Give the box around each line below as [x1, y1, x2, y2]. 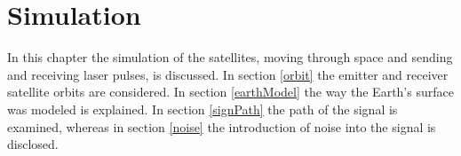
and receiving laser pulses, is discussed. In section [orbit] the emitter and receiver [7, 65, 449, 83]
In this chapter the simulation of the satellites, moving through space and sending [7, 48, 453, 66]
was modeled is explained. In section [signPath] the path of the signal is [7, 99, 398, 118]
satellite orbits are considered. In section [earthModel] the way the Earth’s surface [7, 82, 454, 101]
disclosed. [7, 135, 59, 153]
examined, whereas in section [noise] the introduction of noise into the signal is [7, 117, 436, 136]
